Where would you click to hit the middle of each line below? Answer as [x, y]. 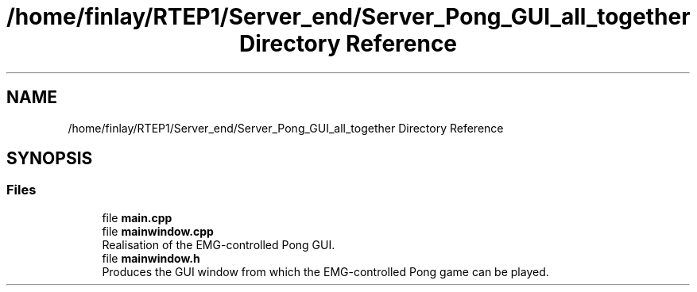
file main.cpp [137, 217]
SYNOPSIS [50, 159]
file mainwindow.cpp [158, 231]
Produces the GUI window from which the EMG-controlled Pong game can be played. [325, 271]
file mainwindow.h [151, 258]
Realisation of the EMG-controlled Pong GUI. [219, 244]
